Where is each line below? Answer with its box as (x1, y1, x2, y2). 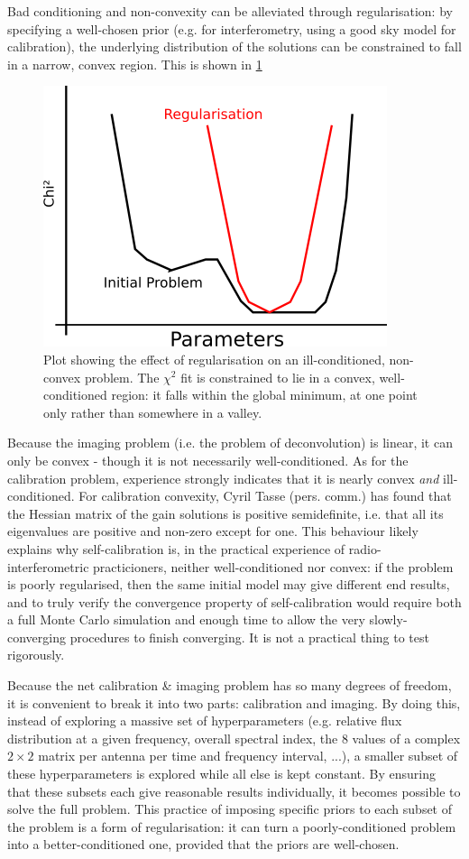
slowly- (369, 610, 408, 629)
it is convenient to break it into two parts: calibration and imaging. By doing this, (7, 693, 461, 712)
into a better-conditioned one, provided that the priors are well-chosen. (7, 835, 400, 854)
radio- (348, 539, 382, 558)
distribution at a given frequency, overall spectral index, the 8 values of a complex (7, 728, 461, 747)
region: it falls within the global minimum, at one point (111, 385, 418, 404)
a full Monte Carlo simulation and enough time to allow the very (7, 610, 365, 629)
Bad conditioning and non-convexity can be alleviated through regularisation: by (7, 2, 453, 20)
